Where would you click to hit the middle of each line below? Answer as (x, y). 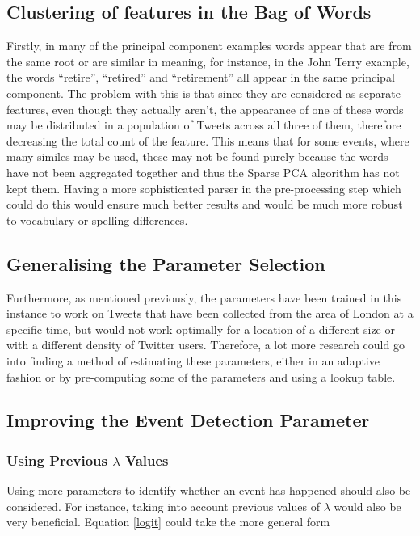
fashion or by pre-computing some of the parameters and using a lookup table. (201, 376)
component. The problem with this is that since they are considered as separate (204, 93)
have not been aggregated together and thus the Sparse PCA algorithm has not (203, 172)
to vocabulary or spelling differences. (97, 219)
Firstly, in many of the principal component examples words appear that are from (209, 46)
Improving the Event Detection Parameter (188, 420)
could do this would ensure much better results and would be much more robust (205, 204)
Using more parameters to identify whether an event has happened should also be (209, 490)
